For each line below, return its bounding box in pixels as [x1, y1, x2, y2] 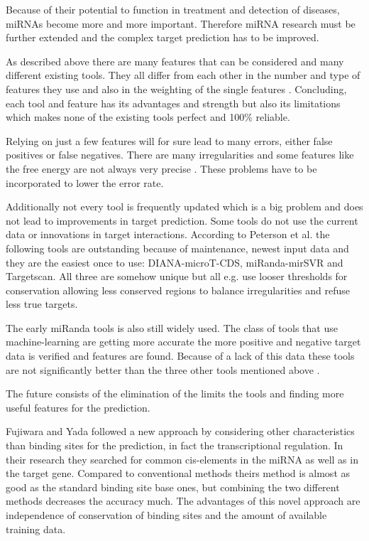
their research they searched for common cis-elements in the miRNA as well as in [6, 451, 358, 466]
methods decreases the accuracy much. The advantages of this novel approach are [6, 493, 360, 508]
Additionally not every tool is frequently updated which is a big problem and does [6, 199, 363, 214]
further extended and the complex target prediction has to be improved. [6, 30, 319, 45]
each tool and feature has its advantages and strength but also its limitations [6, 95, 341, 110]
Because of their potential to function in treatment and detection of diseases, [6, 2, 340, 16]
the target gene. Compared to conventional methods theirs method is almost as [6, 466, 351, 481]
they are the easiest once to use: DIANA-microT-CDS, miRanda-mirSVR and [6, 255, 343, 269]
